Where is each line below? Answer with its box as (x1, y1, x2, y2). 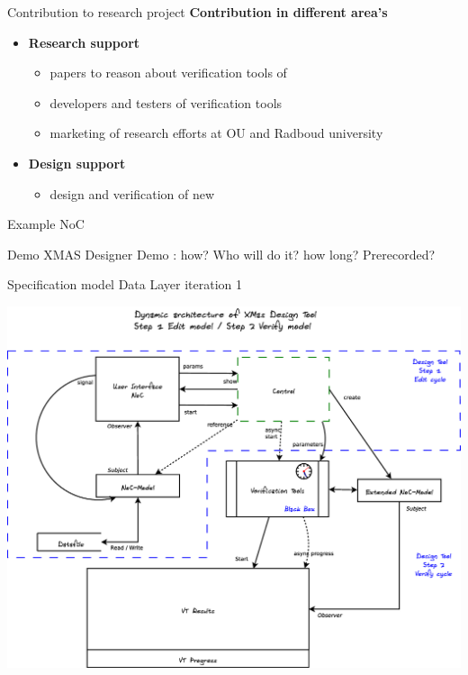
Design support (28, 153, 126, 172)
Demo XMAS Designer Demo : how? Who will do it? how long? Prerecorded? (7, 244, 436, 263)
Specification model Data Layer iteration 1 (7, 275, 243, 294)
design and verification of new (49, 184, 215, 203)
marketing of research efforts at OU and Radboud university (49, 123, 383, 142)
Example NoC (7, 214, 85, 233)
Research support (28, 32, 140, 51)
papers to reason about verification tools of (49, 63, 287, 82)
